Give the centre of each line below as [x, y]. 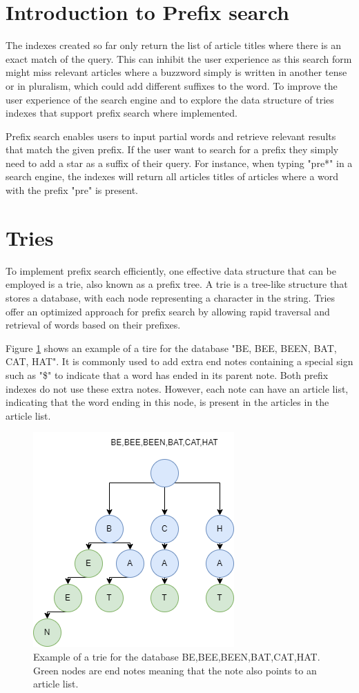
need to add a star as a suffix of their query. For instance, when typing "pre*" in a [179, 163]
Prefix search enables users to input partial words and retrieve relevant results [171, 136]
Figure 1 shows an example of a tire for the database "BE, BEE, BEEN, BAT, [171, 348]
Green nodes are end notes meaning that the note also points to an [175, 670]
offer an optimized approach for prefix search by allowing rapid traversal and [168, 311]
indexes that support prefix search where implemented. [122, 113]
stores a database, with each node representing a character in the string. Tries [171, 297]
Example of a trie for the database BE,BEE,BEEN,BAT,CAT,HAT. [177, 656]
